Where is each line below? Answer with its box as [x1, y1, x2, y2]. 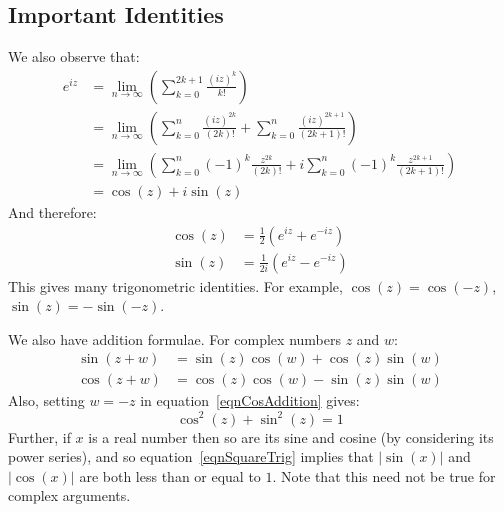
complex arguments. [8, 485, 131, 506]
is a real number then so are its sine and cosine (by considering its [88, 426, 494, 447]
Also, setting [8, 390, 85, 411]
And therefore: [8, 201, 97, 222]
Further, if [8, 426, 71, 447]
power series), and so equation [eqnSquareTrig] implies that [8, 446, 374, 467]
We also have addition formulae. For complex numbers [8, 328, 341, 349]
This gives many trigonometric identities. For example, [8, 275, 343, 296]
